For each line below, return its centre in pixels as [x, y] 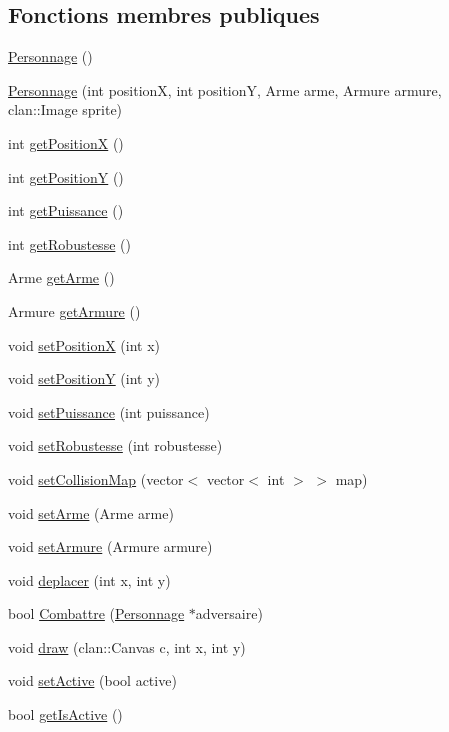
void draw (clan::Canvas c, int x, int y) [127, 646]
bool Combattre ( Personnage [96, 613]
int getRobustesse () [69, 243]
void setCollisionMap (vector [96, 478]
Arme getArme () [61, 277]
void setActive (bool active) [92, 680]
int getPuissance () [66, 210]
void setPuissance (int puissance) [109, 411]
